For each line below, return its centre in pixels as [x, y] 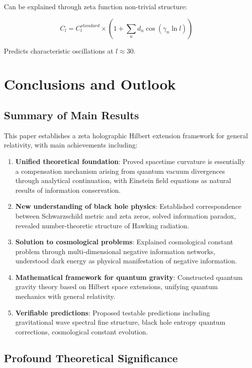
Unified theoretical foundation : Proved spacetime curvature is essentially [130, 161]
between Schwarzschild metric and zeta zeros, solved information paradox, [126, 215]
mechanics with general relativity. [65, 296]
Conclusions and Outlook [90, 84]
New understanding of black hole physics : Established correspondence [128, 206]
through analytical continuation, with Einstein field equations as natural [123, 180]
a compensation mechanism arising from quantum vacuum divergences [120, 171]
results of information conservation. [68, 190]
